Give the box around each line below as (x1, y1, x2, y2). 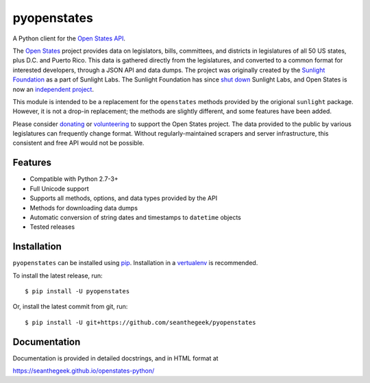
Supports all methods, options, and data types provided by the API (29, 194, 218, 202)
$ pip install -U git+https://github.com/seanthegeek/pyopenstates (25, 319, 256, 326)
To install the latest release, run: (12, 271, 103, 280)
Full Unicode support (29, 184, 89, 193)
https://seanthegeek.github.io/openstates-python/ (12, 367, 155, 375)
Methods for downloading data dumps (29, 203, 138, 212)
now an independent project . (12, 85, 94, 93)
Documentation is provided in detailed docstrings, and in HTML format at (12, 354, 219, 362)
